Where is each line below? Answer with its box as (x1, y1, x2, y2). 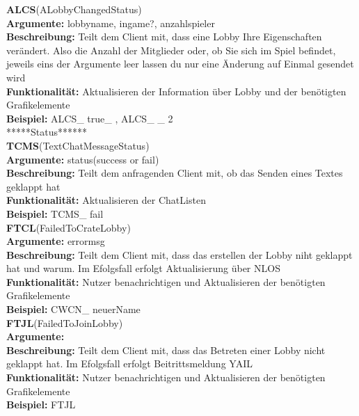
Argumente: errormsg (6, 234, 105, 248)
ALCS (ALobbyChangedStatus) (6, 2, 142, 16)
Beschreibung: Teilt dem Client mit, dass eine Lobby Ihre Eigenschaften (6, 29, 322, 44)
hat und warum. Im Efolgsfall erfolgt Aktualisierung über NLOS (6, 261, 280, 275)
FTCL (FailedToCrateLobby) (6, 220, 131, 234)
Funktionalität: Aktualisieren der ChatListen (6, 193, 206, 207)
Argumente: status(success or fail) (6, 152, 159, 166)
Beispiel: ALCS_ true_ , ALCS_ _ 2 (6, 111, 173, 125)
